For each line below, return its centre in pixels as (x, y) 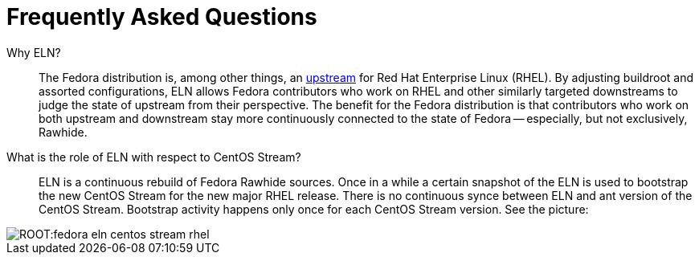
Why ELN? (34, 52)
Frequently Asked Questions (162, 17)
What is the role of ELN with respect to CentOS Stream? (154, 157)
